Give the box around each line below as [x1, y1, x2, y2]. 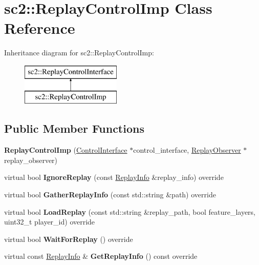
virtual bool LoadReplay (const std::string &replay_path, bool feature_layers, [4, 206, 256, 217]
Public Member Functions [4, 120, 144, 136]
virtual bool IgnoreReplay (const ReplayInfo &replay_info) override [4, 172, 224, 182]
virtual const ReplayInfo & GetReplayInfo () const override [4, 251, 198, 261]
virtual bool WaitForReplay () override [4, 233, 133, 244]
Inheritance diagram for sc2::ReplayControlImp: [4, 47, 154, 58]
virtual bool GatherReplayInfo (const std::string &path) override [4, 189, 216, 200]
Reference [4, 17, 75, 38]
